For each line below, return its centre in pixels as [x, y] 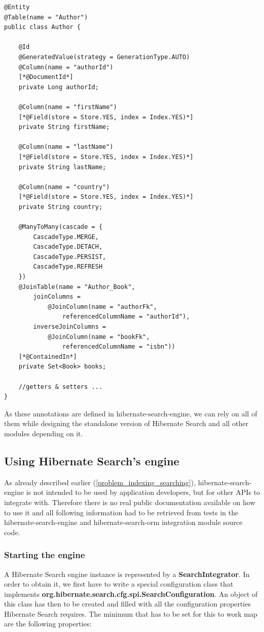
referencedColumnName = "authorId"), [126, 317]
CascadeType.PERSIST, [70, 257]
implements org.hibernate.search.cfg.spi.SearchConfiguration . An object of [131, 594]
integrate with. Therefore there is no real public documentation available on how [130, 502]
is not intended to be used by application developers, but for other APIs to [143, 492]
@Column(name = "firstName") [68, 107]
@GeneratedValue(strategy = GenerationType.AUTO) [104, 57]
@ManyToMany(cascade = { [61, 227]
